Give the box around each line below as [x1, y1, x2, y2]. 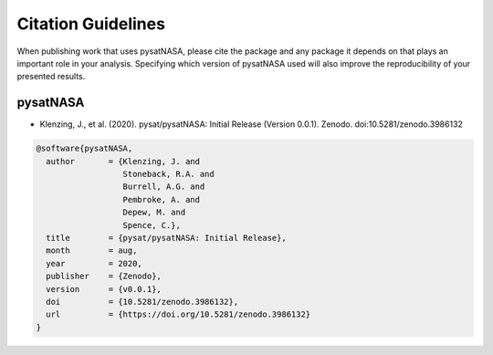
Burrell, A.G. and [122, 182, 205, 192]
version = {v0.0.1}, [46, 284, 162, 294]
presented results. [16, 71, 86, 82]
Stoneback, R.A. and [122, 169, 215, 179]
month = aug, [46, 245, 138, 256]
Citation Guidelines [16, 14, 166, 34]
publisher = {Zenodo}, [46, 271, 162, 282]
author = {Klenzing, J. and [46, 156, 201, 166]
